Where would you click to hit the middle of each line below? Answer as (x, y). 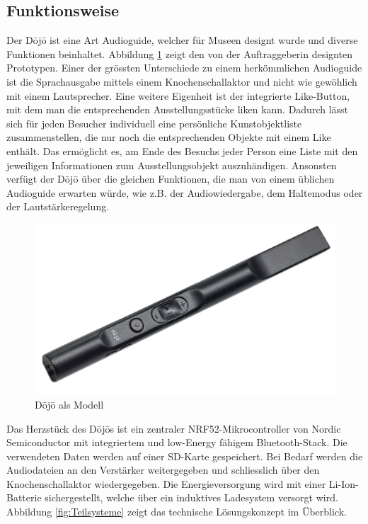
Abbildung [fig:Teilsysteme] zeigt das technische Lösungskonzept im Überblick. (177, 512)
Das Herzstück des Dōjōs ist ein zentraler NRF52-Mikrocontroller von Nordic (174, 428)
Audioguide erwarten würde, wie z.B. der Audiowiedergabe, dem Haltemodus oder (185, 192)
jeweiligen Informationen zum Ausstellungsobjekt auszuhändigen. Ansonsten (172, 165)
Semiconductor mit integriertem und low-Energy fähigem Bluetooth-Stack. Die (177, 442)
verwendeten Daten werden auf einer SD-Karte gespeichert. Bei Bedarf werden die (185, 456)
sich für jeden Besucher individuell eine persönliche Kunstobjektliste (154, 123)
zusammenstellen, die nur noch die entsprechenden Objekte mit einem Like (169, 137)
